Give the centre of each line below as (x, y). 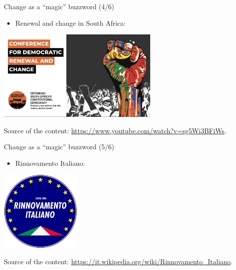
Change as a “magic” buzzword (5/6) (59, 147)
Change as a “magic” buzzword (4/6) (59, 6)
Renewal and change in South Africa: (71, 23)
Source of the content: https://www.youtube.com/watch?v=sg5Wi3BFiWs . (115, 130)
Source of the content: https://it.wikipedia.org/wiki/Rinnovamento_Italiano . (118, 262)
